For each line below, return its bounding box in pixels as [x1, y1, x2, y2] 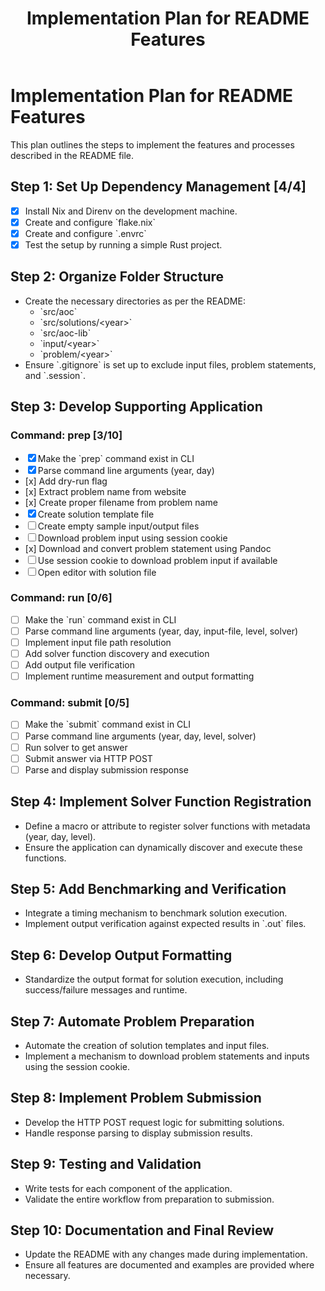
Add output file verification [24, 659, 135, 671]
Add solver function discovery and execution [24, 647, 210, 659]
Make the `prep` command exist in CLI [37, 452, 195, 464]
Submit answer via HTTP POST [24, 752, 153, 764]
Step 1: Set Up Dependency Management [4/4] [10, 178, 307, 196]
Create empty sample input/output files [37, 520, 200, 532]
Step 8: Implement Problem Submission [10, 1090, 262, 1107]
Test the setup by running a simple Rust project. [24, 238, 223, 251]
